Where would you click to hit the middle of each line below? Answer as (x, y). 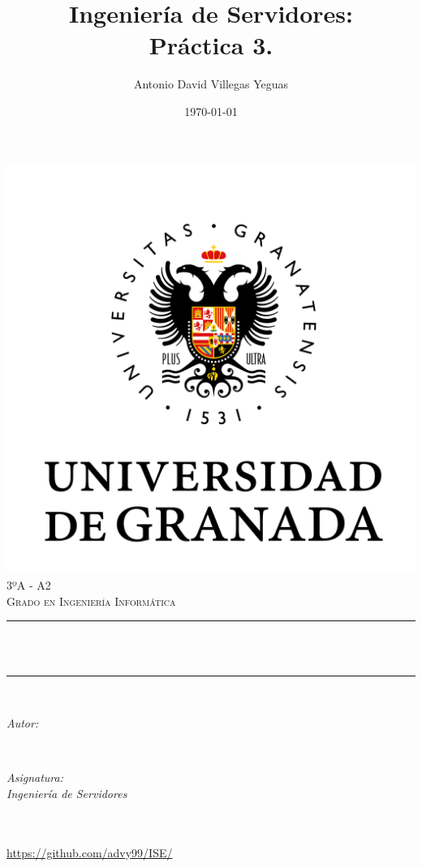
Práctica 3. (211, 45)
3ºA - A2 (29, 585)
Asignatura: (35, 777)
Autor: (23, 723)
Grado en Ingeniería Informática (91, 601)
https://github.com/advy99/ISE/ (90, 852)
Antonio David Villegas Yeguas (211, 84)
